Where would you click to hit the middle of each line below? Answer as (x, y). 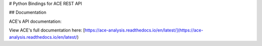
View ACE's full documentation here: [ (47, 30)
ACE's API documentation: (35, 21)
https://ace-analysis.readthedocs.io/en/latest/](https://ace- (144, 30)
